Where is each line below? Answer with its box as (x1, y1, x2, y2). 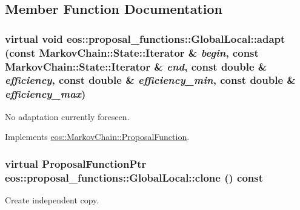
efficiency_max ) (5, 86, 86, 101)
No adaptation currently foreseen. (5, 110, 130, 122)
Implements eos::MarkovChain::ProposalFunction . (5, 130, 190, 143)
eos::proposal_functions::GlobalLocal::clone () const (5, 170, 263, 185)
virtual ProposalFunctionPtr (5, 156, 147, 171)
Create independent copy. (5, 194, 99, 206)
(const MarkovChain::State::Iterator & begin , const (5, 45, 259, 60)
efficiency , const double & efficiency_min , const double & (5, 72, 296, 87)
